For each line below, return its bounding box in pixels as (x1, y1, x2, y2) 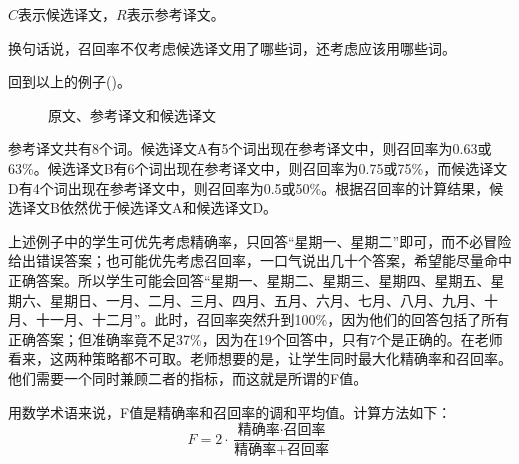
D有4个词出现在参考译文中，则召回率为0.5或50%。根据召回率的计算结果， (8, 177, 490, 198)
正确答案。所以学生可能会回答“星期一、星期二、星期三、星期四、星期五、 (8, 269, 491, 290)
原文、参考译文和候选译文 (48, 104, 216, 125)
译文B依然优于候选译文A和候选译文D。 (21, 197, 278, 218)
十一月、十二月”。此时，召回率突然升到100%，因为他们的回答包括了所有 (35, 309, 510, 330)
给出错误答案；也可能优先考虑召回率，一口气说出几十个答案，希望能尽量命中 (8, 250, 512, 271)
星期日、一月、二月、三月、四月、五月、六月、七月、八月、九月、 (49, 289, 484, 310)
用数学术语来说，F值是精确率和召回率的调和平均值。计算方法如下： (8, 401, 452, 422)
